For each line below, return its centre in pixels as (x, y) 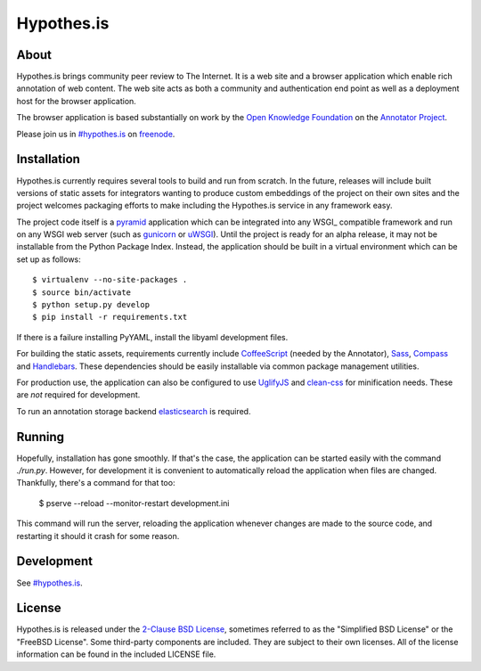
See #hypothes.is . (50, 583)
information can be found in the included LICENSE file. (116, 654)
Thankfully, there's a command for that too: (96, 483)
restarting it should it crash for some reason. (98, 536)
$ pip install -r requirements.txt (110, 317)
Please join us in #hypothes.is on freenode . (96, 134)
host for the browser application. (77, 101)
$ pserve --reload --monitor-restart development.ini (134, 503)
